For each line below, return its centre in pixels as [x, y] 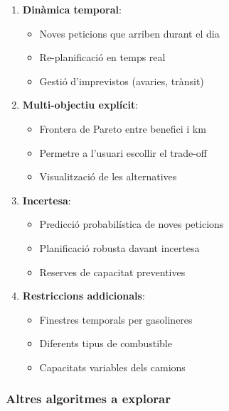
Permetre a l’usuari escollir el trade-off [123, 152]
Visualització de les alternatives [108, 176]
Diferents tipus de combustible [106, 343]
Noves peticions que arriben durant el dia [129, 33]
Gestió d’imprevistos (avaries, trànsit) [122, 81]
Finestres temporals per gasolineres [116, 319]
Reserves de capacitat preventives [112, 272]
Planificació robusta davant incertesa [119, 247]
